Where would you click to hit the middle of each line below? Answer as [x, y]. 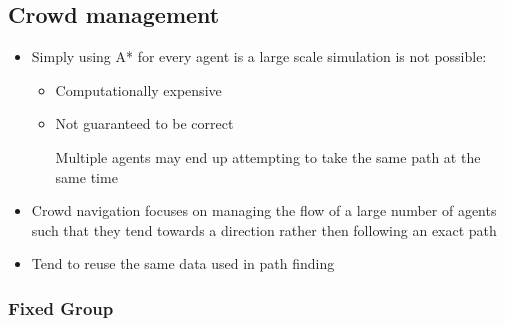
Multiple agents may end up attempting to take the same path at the [268, 156]
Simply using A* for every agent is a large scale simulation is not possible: [259, 56]
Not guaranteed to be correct [144, 123]
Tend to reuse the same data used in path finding [183, 263]
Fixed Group [61, 307]
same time [86, 176]
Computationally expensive [138, 89]
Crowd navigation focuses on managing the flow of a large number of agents [264, 210]
